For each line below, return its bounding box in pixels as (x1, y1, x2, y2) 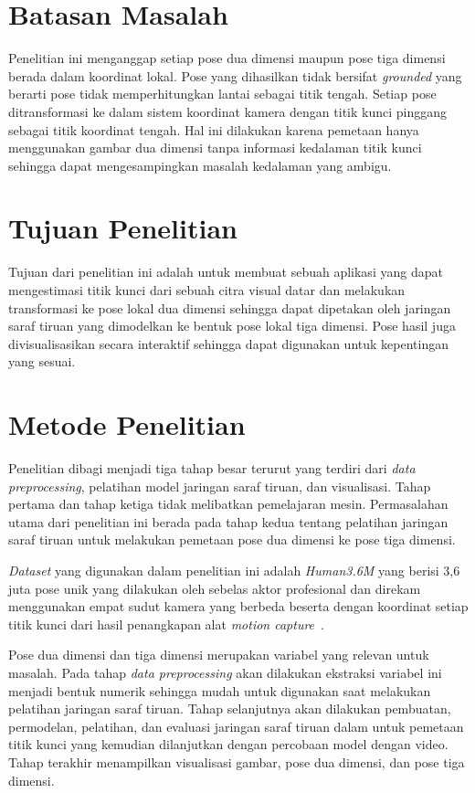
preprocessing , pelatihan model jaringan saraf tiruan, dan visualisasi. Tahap (8, 476, 431, 495)
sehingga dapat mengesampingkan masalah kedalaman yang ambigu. (8, 155, 392, 174)
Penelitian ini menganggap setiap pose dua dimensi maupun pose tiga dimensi (8, 48, 446, 68)
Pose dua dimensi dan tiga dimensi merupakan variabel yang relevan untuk (8, 645, 429, 664)
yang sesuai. (8, 352, 76, 371)
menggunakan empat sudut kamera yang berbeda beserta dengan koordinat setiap (8, 597, 469, 616)
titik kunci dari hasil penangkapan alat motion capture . (8, 614, 324, 633)
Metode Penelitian (8, 406, 246, 443)
